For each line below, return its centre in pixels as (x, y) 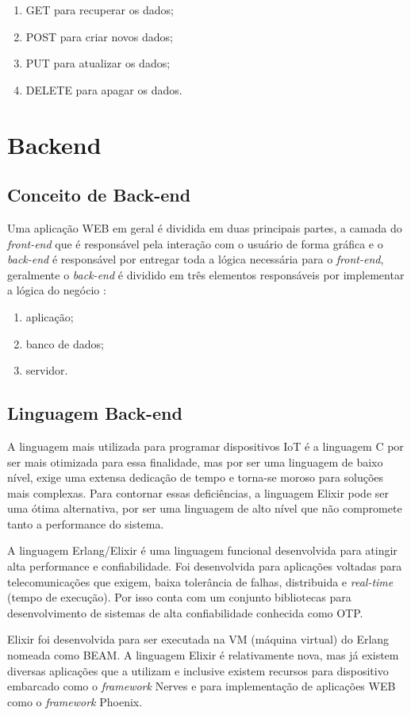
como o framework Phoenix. (75, 701)
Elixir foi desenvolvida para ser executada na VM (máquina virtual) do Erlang (198, 639)
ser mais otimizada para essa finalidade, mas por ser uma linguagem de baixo (195, 461)
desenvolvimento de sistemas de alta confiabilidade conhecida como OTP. (185, 612)
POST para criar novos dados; (100, 36)
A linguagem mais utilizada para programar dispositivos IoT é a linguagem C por (205, 446)
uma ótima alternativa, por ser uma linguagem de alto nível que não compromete (205, 508)
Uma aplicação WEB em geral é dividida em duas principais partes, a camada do (205, 227)
